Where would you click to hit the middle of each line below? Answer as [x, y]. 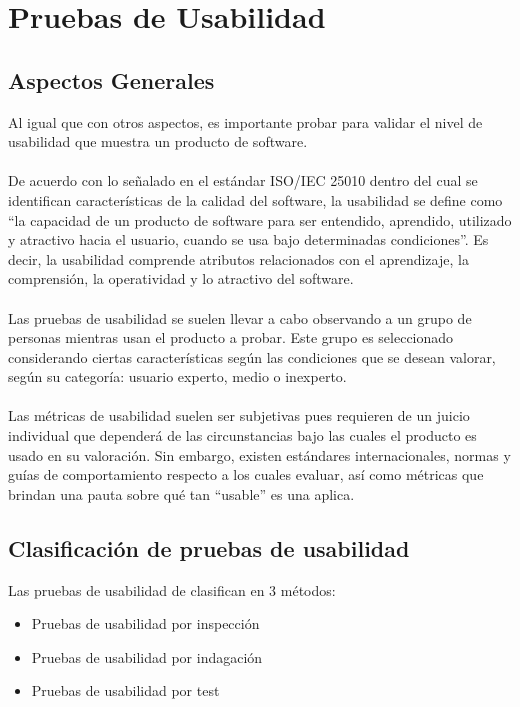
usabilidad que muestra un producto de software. [158, 141]
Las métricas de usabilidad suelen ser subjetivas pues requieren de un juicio [239, 415]
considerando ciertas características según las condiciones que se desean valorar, [252, 356]
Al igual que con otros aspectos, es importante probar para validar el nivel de [245, 121]
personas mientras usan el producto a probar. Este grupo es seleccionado [231, 337]
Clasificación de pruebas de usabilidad [209, 547]
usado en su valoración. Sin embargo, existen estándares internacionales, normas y [259, 454]
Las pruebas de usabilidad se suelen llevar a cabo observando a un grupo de [240, 317]
